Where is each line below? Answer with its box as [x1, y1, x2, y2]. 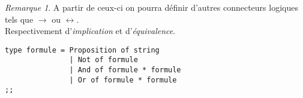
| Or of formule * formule [69, 75, 177, 84]
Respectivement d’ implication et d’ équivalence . [5, 24, 176, 37]
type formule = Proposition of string [5, 45, 160, 54]
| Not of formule [69, 56, 138, 65]
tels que [5, 13, 34, 25]
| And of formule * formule [69, 66, 181, 75]
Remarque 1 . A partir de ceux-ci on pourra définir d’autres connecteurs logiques [5, 1, 298, 13]
